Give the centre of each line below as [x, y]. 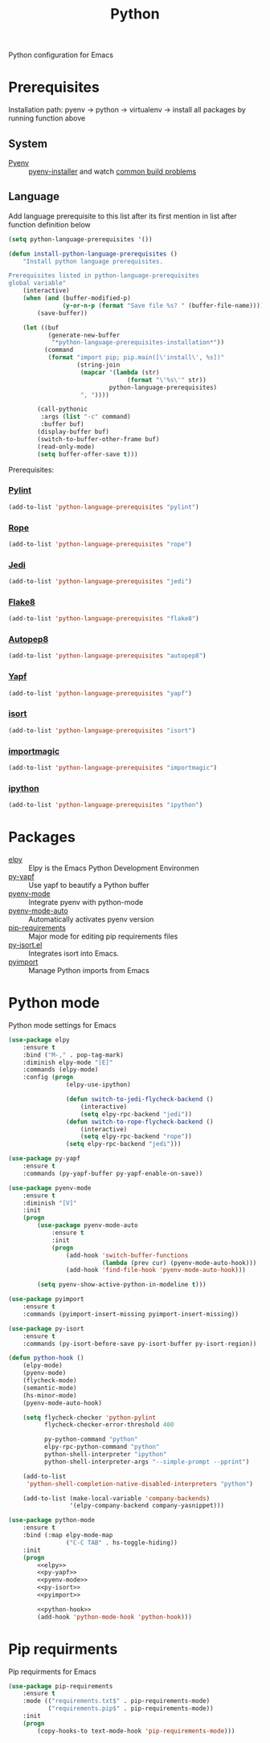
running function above [47, 118]
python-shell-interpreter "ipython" [105, 1455]
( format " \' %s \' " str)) [167, 380]
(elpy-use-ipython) [98, 1085]
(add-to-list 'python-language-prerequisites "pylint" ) [104, 507]
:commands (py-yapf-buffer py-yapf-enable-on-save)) [113, 1173]
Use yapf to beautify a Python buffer [89, 885]
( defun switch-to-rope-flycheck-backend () [140, 1122]
